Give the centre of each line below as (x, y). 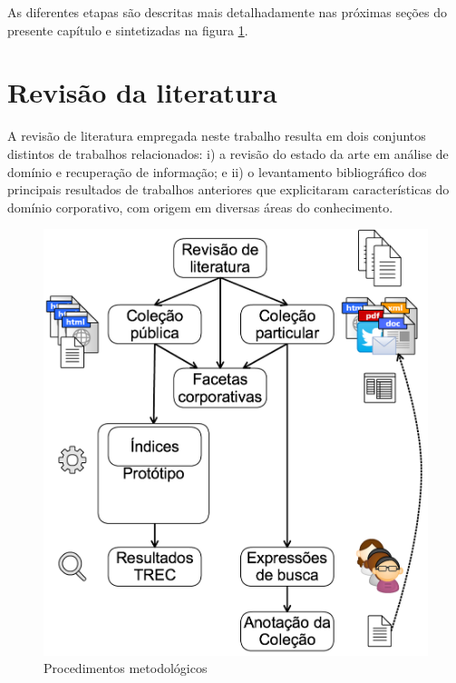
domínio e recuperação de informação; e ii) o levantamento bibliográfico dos (217, 171)
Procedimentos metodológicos (126, 668)
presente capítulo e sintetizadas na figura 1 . (128, 30)
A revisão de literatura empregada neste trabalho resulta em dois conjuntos (217, 136)
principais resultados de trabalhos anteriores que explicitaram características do (228, 189)
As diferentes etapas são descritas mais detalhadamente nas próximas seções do (228, 12)
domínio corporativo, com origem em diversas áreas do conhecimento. (200, 207)
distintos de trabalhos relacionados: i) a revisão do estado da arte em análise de (228, 153)
